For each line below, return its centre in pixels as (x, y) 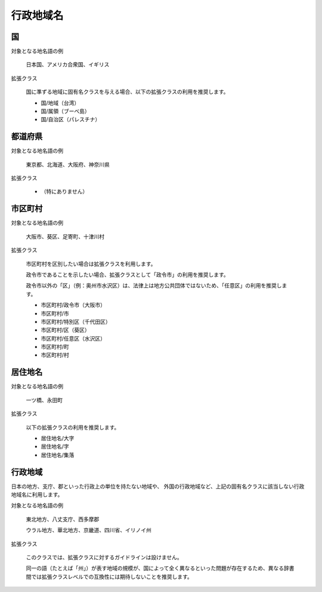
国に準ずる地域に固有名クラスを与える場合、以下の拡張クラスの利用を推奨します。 (127, 92)
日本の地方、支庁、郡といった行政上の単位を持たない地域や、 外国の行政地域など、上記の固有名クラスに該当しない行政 (158, 486)
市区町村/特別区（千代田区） (76, 321)
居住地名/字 (55, 447)
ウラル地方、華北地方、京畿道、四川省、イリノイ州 (89, 530)
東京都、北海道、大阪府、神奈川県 (68, 164)
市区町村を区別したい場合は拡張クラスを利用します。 (91, 263)
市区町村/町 (55, 347)
